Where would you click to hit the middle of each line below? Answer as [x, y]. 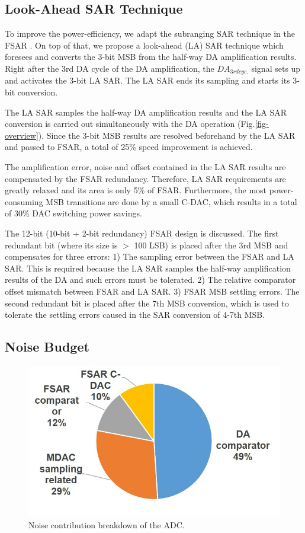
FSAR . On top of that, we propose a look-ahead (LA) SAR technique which [144, 45]
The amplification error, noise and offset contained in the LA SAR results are [145, 167]
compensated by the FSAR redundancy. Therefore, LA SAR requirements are [145, 178]
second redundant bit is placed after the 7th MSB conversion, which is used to [147, 303]
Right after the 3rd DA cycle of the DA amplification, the [110, 68]
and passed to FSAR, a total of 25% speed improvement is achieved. [129, 147]
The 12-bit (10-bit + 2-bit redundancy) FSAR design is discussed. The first [142, 233]
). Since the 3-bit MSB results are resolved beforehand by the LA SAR [167, 135]
